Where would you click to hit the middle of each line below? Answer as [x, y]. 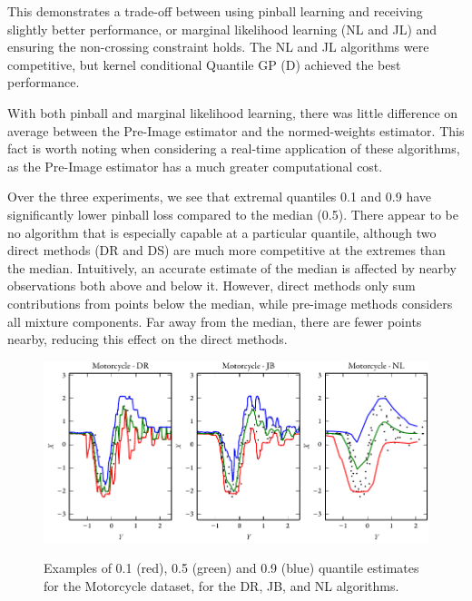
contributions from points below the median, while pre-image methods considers [230, 303]
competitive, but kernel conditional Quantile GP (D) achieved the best [204, 64]
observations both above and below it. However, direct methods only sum [211, 286]
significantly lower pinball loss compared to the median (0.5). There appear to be [233, 214]
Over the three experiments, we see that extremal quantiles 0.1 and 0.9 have [219, 197]
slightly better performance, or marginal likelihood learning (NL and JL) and [222, 29]
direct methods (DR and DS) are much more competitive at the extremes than [226, 250]
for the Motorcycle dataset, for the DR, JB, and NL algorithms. [221, 585]
